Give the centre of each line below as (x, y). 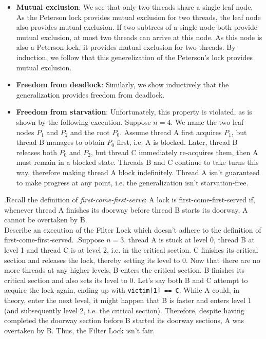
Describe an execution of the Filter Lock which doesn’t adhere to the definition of (133, 229)
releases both (36, 152)
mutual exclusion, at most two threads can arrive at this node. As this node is (139, 37)
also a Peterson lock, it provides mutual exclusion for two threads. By (126, 47)
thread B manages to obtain (60, 142)
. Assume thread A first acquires (171, 132)
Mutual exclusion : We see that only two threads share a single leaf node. (135, 7)
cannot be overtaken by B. (46, 220)
